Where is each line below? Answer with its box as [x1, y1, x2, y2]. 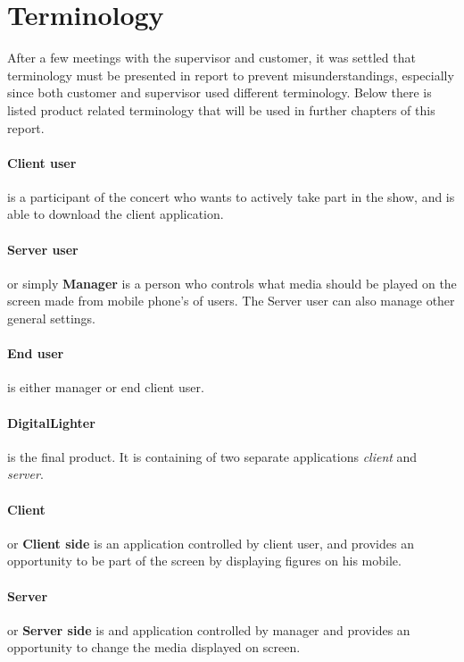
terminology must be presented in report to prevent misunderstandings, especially [7, 65, 454, 84]
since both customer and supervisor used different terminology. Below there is [7, 83, 432, 102]
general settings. [7, 309, 95, 328]
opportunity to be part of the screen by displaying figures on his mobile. [7, 551, 402, 570]
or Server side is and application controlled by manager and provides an [7, 620, 410, 639]
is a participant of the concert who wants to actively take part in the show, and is [7, 187, 455, 205]
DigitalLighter [7, 413, 95, 432]
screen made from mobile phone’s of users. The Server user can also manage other [7, 291, 455, 310]
